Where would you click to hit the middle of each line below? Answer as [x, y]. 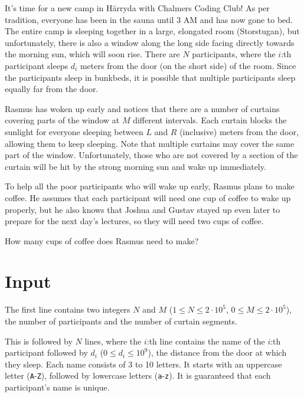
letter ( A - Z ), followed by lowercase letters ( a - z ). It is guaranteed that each [138, 375]
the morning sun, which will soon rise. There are [92, 54]
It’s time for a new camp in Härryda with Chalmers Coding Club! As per [137, 8]
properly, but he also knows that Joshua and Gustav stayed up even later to [143, 209]
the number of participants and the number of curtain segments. [121, 321]
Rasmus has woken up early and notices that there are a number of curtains [142, 108]
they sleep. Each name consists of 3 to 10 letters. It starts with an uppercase [143, 364]
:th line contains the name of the [206, 341]
